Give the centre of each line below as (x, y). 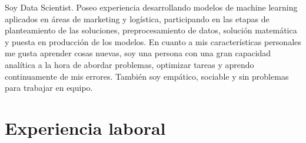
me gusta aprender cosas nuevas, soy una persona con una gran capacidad (138, 53)
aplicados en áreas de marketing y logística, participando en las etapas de (137, 18)
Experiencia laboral (85, 127)
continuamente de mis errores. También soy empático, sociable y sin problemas (147, 76)
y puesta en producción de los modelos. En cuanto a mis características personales (153, 41)
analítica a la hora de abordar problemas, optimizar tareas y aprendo (129, 64)
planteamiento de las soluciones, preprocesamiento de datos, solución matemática (151, 30)
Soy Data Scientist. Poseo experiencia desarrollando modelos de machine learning (151, 7)
